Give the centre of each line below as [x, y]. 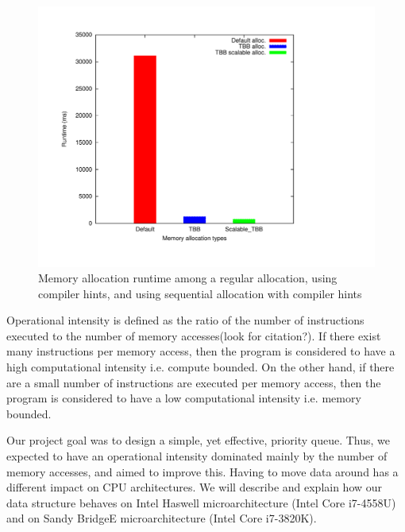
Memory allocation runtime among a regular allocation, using [188, 278]
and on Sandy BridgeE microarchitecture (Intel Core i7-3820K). [162, 518]
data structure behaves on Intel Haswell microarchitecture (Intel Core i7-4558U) [201, 502]
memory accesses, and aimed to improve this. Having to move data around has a [202, 471]
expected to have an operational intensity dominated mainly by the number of [197, 456]
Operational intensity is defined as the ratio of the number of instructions [185, 320]
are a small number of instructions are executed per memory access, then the [194, 382]
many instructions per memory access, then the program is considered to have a [201, 351]
